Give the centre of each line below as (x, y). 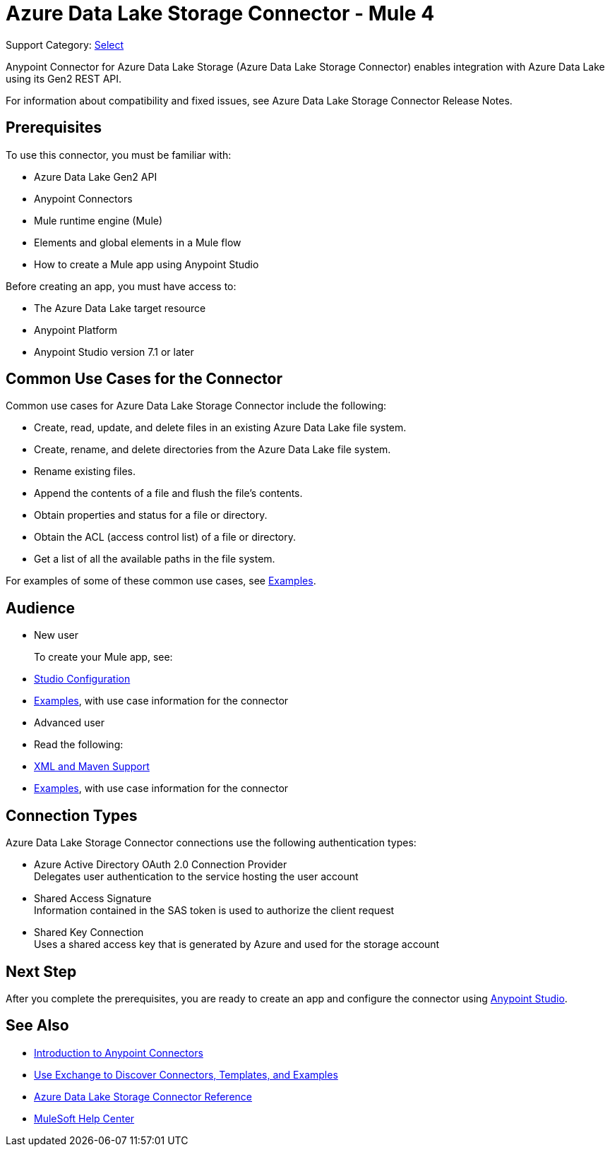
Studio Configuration (82, 679)
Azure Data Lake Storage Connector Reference (143, 1096)
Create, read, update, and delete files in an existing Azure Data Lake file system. (220, 428)
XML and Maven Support (92, 767)
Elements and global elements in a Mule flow (138, 242)
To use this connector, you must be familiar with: (119, 155)
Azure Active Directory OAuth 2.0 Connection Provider (161, 865)
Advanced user (70, 723)
